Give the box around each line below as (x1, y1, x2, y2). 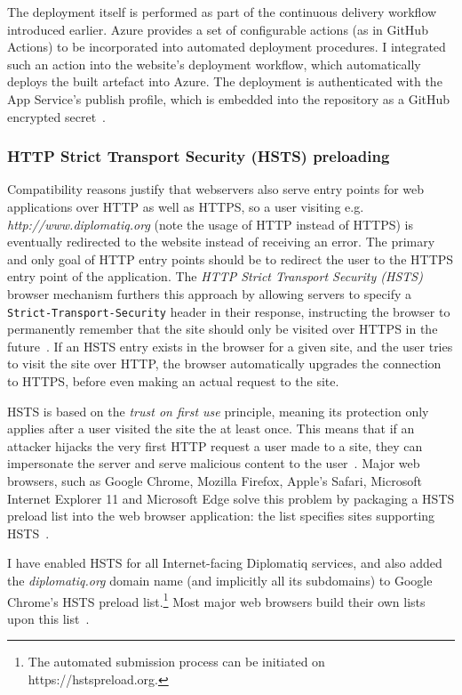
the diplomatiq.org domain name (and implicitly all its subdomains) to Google (7, 570, 433, 589)
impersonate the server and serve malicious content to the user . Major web (7, 454, 420, 473)
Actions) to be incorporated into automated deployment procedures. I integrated (7, 37, 446, 56)
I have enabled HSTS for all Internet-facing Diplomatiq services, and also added (7, 554, 442, 572)
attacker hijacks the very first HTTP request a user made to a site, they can (7, 436, 423, 455)
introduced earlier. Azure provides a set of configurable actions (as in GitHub (7, 20, 428, 38)
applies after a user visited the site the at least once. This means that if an (7, 419, 415, 438)
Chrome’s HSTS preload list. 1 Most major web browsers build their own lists (7, 589, 426, 610)
